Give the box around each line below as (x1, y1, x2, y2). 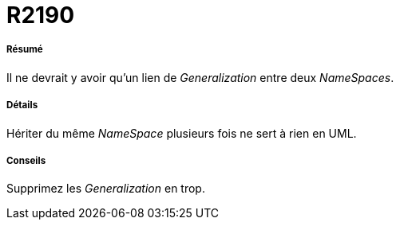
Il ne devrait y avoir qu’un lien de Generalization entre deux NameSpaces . (6, 70, 394, 84)
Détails (6, 99, 38, 111)
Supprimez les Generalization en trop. (6, 181, 205, 196)
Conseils (6, 154, 46, 166)
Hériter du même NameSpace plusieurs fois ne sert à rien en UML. (6, 126, 357, 140)
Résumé (6, 44, 43, 56)
